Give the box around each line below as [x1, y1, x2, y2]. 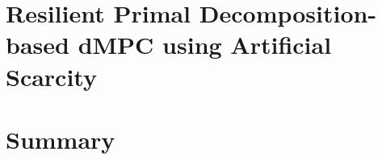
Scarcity [6, 59, 97, 92]
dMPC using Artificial [78, 28, 332, 61]
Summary [6, 122, 115, 155]
